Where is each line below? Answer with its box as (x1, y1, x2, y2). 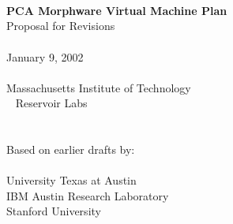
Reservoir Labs (15, 95, 88, 111)
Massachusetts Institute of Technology (6, 79, 191, 95)
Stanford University (6, 203, 101, 219)
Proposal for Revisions (6, 17, 115, 34)
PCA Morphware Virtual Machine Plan (6, 2, 227, 18)
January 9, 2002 (6, 48, 84, 65)
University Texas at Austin (6, 172, 137, 189)
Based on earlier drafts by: (6, 141, 135, 158)
